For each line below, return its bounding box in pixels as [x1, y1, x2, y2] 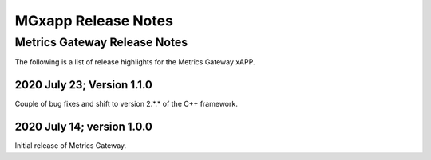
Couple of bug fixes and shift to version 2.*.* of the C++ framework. [14, 100, 239, 109]
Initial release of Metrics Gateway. [14, 141, 127, 150]
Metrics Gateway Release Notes [14, 35, 188, 49]
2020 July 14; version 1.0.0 [14, 120, 153, 134]
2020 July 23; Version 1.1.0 [14, 78, 153, 92]
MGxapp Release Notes [14, 12, 173, 29]
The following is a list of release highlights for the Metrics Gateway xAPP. [14, 57, 255, 67]
